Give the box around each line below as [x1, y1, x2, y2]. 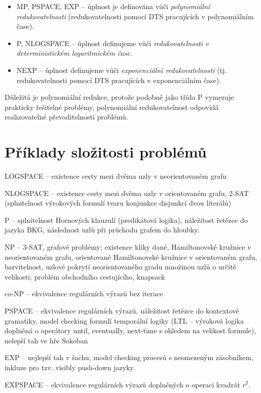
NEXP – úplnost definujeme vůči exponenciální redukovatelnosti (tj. [16, 64, 227, 75]
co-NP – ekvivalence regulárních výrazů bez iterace [5, 288, 163, 299]
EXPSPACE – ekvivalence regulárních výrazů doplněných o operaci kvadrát [5, 379, 240, 389]
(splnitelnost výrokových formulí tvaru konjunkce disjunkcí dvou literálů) [5, 198, 232, 208]
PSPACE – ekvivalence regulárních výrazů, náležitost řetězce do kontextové [5, 305, 239, 316]
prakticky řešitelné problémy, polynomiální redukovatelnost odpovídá [5, 101, 219, 112]
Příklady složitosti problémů [5, 141, 207, 162]
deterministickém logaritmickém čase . [16, 48, 132, 58]
